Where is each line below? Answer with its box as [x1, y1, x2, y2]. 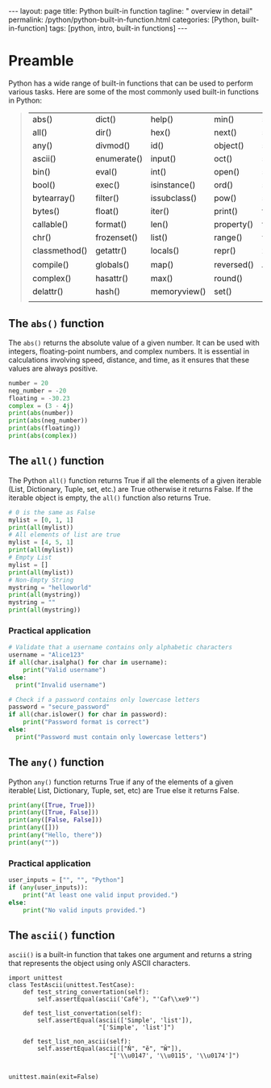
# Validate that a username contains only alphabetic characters [8, 644, 232, 652]
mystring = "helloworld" [8, 583, 92, 591]
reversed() [213, 258, 254, 270]
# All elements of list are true [8, 531, 121, 539]
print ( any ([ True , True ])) [8, 801, 95, 809]
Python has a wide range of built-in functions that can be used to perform [8, 78, 254, 88]
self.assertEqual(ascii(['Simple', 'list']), [37, 1016, 194, 1025]
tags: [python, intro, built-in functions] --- [49, 23, 188, 33]
